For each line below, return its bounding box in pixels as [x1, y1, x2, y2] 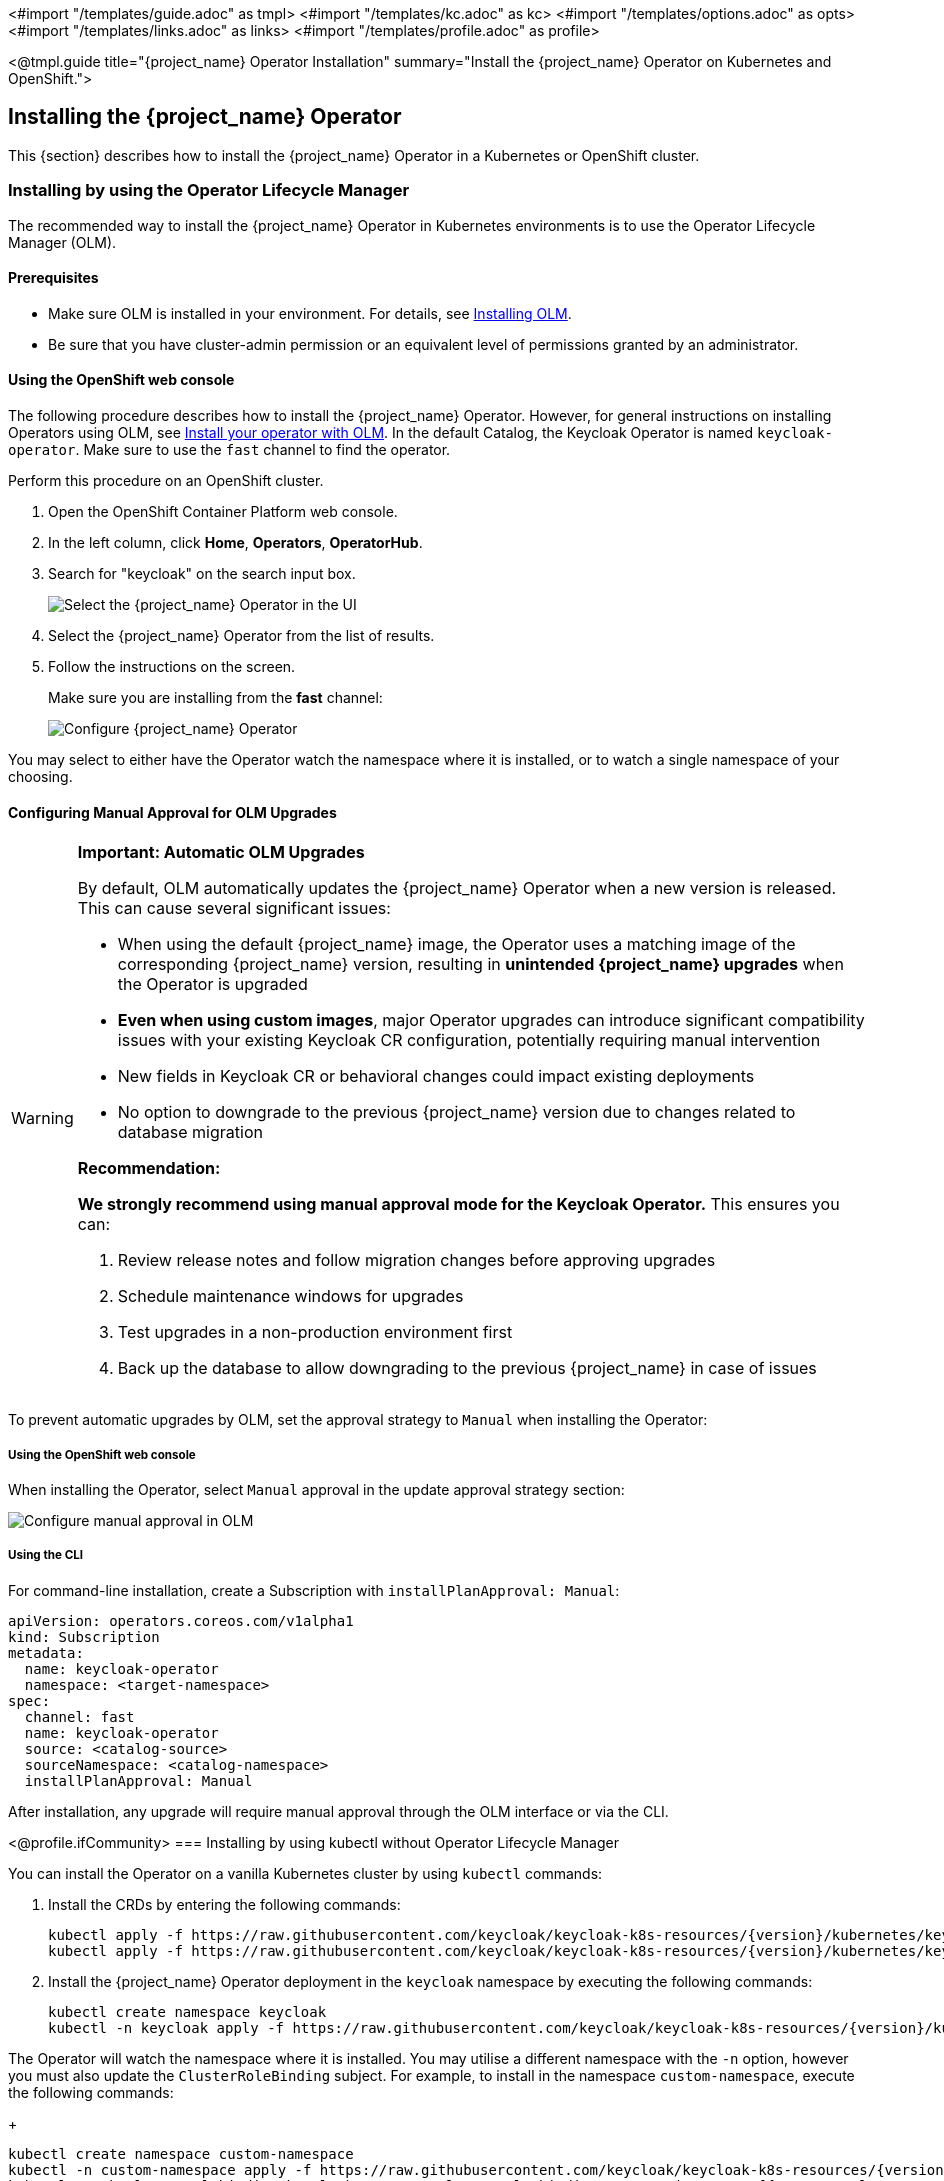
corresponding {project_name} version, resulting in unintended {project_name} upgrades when [117, 954, 844, 975]
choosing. [8, 768, 73, 786]
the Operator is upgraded [117, 974, 308, 995]
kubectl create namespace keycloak [48, 2003, 327, 2020]
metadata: [8, 1644, 84, 1661]
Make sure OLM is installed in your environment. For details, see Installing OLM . [48, 304, 572, 322]
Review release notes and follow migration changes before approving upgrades [117, 1250, 716, 1271]
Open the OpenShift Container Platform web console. [48, 503, 398, 521]
